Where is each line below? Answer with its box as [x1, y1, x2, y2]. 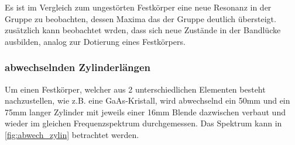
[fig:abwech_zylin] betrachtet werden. [5, 128, 139, 140]
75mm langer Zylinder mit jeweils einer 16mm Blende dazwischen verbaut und [5, 105, 286, 118]
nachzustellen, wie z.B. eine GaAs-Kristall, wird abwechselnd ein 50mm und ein [5, 94, 290, 107]
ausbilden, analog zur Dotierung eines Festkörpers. [5, 35, 186, 47]
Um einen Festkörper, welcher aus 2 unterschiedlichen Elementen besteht [5, 83, 266, 95]
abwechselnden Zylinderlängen [5, 60, 151, 75]
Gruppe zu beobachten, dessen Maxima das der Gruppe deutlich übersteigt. [5, 12, 276, 24]
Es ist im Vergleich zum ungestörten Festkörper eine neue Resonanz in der [5, 1, 272, 13]
